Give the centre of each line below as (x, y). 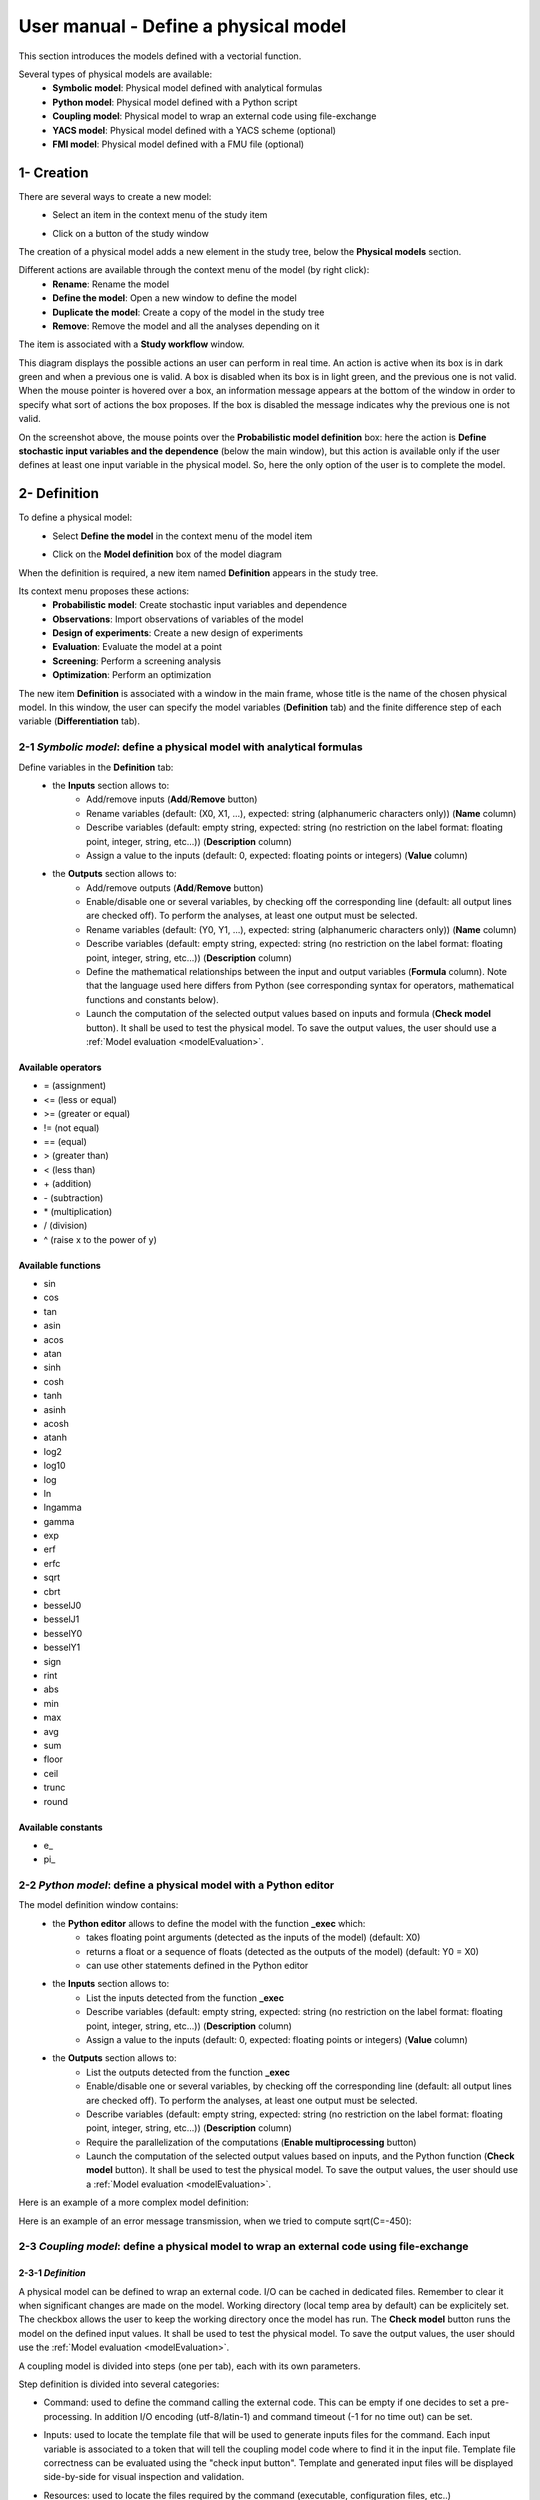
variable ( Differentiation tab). (79, 721)
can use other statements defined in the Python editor (197, 1965)
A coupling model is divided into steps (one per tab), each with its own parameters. (189, 2366)
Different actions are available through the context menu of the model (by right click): (194, 270)
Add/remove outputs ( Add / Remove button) (175, 887)
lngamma (62, 1507)
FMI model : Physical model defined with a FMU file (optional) (178, 144)
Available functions (60, 1265)
